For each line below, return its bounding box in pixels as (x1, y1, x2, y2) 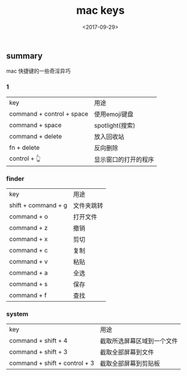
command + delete (9, 132, 62, 140)
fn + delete (9, 143, 40, 152)
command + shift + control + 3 (9, 359, 94, 368)
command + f (9, 291, 47, 299)
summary (6, 50, 43, 61)
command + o (9, 212, 48, 221)
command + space (9, 121, 62, 129)
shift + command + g (9, 201, 68, 209)
